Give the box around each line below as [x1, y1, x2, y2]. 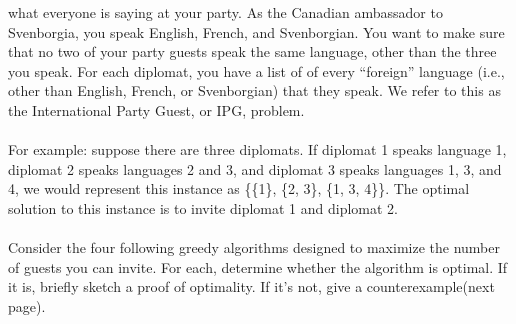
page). [8, 295, 46, 316]
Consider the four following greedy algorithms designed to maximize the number [8, 237, 500, 258]
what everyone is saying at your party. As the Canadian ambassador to [8, 2, 443, 22]
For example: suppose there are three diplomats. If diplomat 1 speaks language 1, [8, 139, 507, 160]
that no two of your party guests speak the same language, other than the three [8, 41, 497, 62]
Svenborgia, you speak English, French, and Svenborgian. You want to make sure [8, 21, 505, 42]
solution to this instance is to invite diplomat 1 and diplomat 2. [8, 197, 398, 218]
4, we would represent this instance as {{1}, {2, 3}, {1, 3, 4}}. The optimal [8, 178, 470, 199]
